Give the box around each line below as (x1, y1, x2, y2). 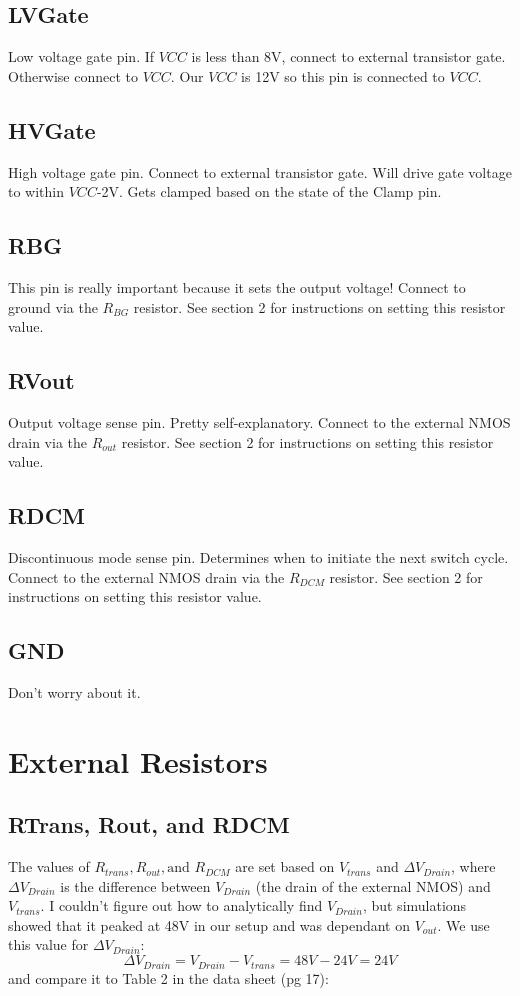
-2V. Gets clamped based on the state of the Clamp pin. (96, 181, 442, 202)
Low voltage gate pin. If (8, 46, 155, 67)
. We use (437, 914, 490, 935)
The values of (8, 856, 90, 877)
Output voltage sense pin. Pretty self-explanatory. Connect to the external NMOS (8, 411, 511, 432)
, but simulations (362, 895, 467, 916)
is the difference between (60, 875, 211, 896)
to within (8, 181, 65, 202)
